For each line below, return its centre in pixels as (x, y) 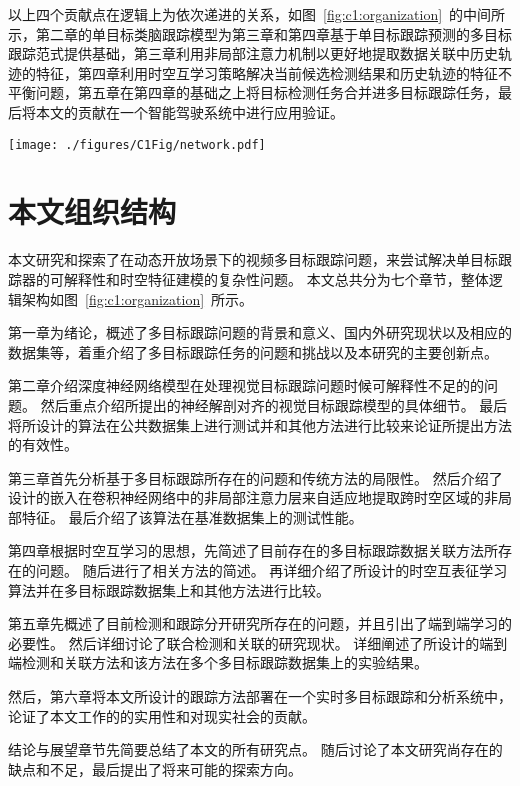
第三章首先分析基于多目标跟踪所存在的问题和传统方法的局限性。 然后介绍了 (255, 477)
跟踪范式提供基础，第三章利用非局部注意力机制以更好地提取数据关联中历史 (253, 53)
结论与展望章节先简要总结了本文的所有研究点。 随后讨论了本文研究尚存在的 (255, 749)
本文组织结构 (92, 211)
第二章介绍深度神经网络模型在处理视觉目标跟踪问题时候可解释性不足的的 (246, 385)
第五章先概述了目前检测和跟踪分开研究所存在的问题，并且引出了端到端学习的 (260, 623)
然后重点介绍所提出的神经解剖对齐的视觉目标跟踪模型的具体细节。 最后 (274, 404)
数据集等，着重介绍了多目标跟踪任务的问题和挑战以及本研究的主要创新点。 (253, 351)
